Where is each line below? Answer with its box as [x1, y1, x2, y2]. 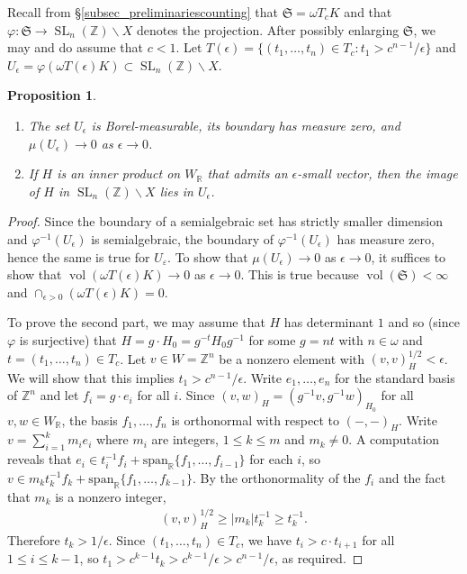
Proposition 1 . [7, 86, 96, 105]
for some [248, 330, 296, 349]
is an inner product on [57, 164, 181, 183]
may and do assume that [7, 38, 144, 57]
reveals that [7, 450, 72, 469]
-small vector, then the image [297, 164, 458, 183]
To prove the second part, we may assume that [7, 313, 265, 332]
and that [344, 3, 392, 21]
